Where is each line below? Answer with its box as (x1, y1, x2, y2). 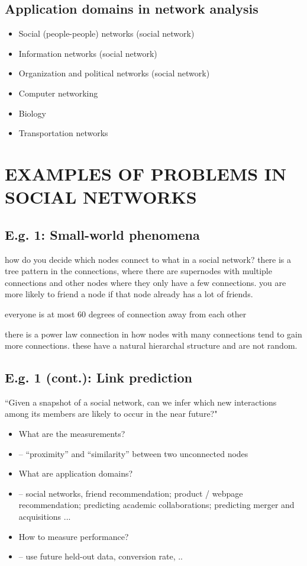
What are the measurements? (18, 427, 125, 440)
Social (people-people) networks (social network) (18, 27, 195, 40)
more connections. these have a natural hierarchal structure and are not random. (5, 339, 298, 352)
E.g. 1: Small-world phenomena (5, 225, 200, 243)
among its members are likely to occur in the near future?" (5, 407, 218, 420)
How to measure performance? (18, 530, 129, 542)
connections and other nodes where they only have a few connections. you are (5, 276, 286, 288)
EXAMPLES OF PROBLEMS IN (5, 161, 287, 185)
